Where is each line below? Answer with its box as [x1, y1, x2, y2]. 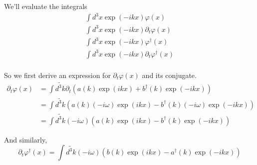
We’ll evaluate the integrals [4, 1, 87, 11]
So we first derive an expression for [4, 69, 111, 80]
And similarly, [4, 134, 47, 144]
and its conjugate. [142, 69, 197, 80]
